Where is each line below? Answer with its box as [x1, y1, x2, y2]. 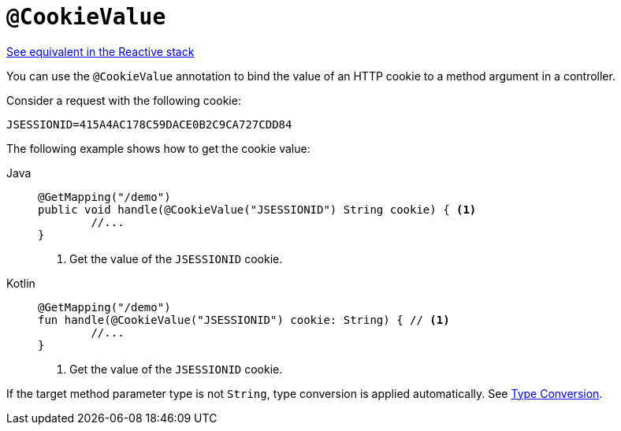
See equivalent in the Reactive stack [6, 44, 195, 58]
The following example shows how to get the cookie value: [6, 141, 310, 155]
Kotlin [6, 276, 35, 290]
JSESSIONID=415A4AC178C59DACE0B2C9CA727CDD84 [6, 117, 292, 131]
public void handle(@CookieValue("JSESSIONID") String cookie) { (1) [38, 202, 477, 216]
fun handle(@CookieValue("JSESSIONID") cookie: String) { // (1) [38, 313, 450, 326]
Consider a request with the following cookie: [6, 93, 241, 107]
